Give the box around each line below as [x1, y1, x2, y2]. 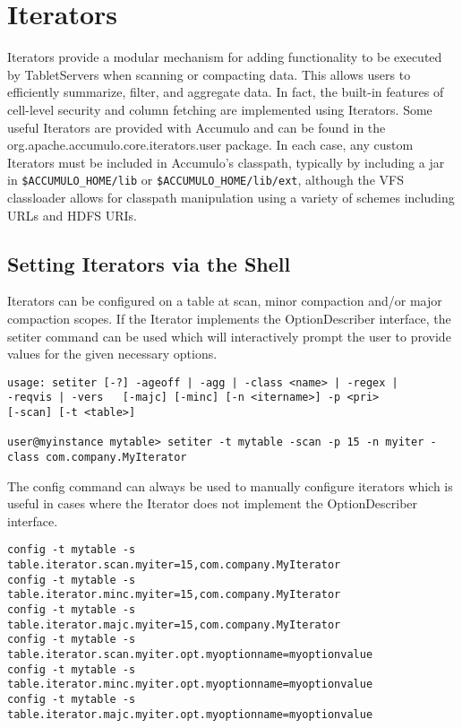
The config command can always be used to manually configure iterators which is [7, 476, 453, 495]
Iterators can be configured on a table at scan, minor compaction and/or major [7, 291, 442, 310]
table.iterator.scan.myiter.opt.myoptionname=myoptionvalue [7, 648, 373, 662]
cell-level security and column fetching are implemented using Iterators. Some [7, 100, 432, 118]
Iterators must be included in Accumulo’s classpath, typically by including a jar [7, 152, 445, 171]
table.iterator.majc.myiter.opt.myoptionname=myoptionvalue [7, 707, 373, 721]
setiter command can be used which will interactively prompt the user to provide [7, 326, 451, 345]
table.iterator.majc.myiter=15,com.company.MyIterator [7, 618, 341, 631]
